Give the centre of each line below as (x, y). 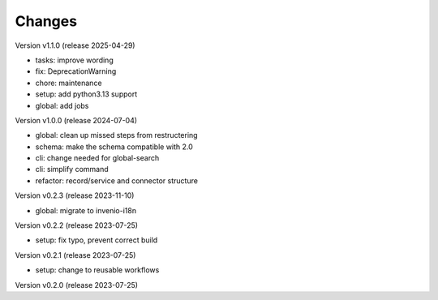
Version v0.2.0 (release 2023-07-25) (76, 285)
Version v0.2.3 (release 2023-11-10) (75, 195)
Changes (46, 21)
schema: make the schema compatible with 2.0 (114, 147)
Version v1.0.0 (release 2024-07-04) (76, 120)
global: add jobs (62, 105)
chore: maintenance (69, 83)
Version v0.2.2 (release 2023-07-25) (76, 225)
